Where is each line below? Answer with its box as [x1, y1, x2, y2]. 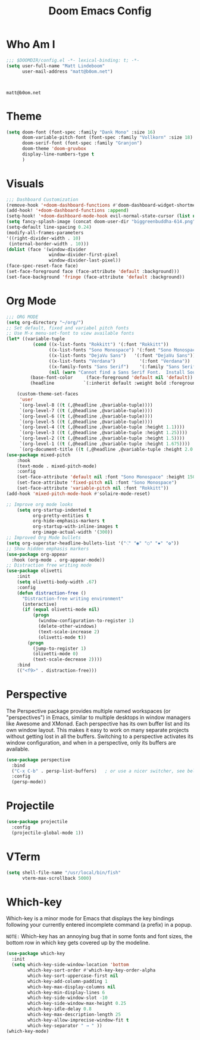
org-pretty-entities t [32, 512, 89, 519]
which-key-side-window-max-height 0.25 [27, 1001, 127, 1007]
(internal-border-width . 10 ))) [8, 241, 89, 247]
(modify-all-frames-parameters [6, 229, 84, 236]
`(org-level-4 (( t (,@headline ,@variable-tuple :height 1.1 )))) [19, 424, 185, 430]
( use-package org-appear [6, 551, 68, 558]
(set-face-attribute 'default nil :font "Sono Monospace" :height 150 [17, 474, 196, 480]
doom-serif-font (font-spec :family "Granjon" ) [21, 140, 143, 147]
